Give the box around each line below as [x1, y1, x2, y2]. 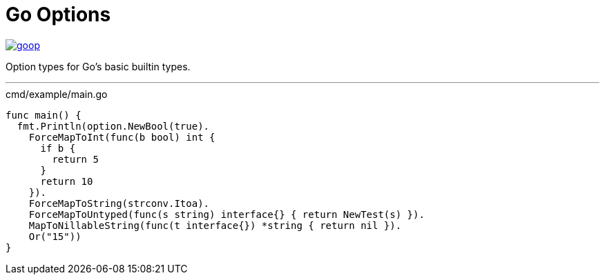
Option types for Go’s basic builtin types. [6, 60, 191, 72]
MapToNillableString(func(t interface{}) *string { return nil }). [28, 219, 402, 231]
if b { [40, 142, 76, 154]
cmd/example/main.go [6, 88, 108, 100]
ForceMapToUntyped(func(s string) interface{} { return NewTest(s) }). [28, 208, 425, 220]
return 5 [52, 153, 99, 165]
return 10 [40, 175, 93, 187]
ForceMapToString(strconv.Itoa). [28, 197, 210, 209]
